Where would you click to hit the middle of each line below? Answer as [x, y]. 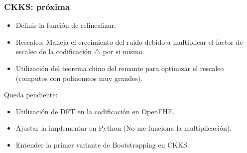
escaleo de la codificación [54, 51]
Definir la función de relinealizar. [66, 25]
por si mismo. [123, 51]
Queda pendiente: [31, 95]
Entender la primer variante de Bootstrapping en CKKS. [102, 144]
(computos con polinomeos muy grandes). [79, 78]
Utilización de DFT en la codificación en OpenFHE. [95, 111]
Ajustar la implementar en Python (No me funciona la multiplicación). [124, 128]
